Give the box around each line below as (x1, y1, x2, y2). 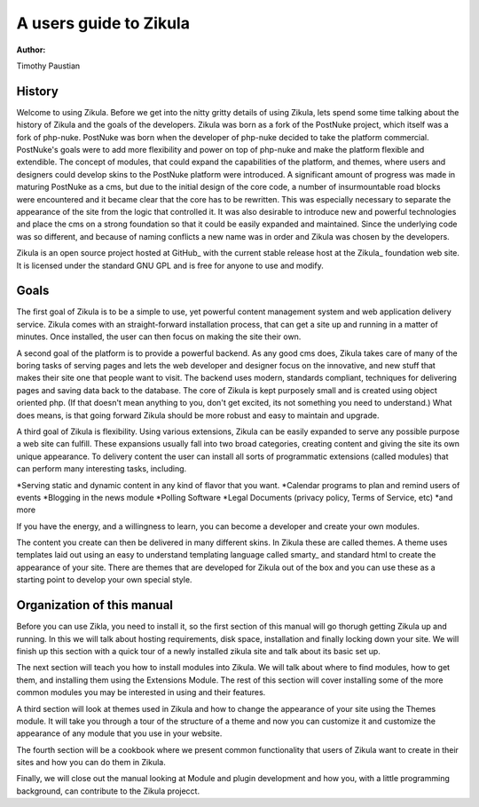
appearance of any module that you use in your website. (16, 728, 223, 739)
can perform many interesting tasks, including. (16, 463, 187, 474)
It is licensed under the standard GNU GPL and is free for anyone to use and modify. (16, 260, 324, 271)
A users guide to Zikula (16, 13, 191, 33)
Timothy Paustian (16, 60, 81, 71)
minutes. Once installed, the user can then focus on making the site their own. (16, 331, 302, 342)
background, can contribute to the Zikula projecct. (16, 786, 200, 796)
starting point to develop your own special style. (16, 574, 192, 585)
